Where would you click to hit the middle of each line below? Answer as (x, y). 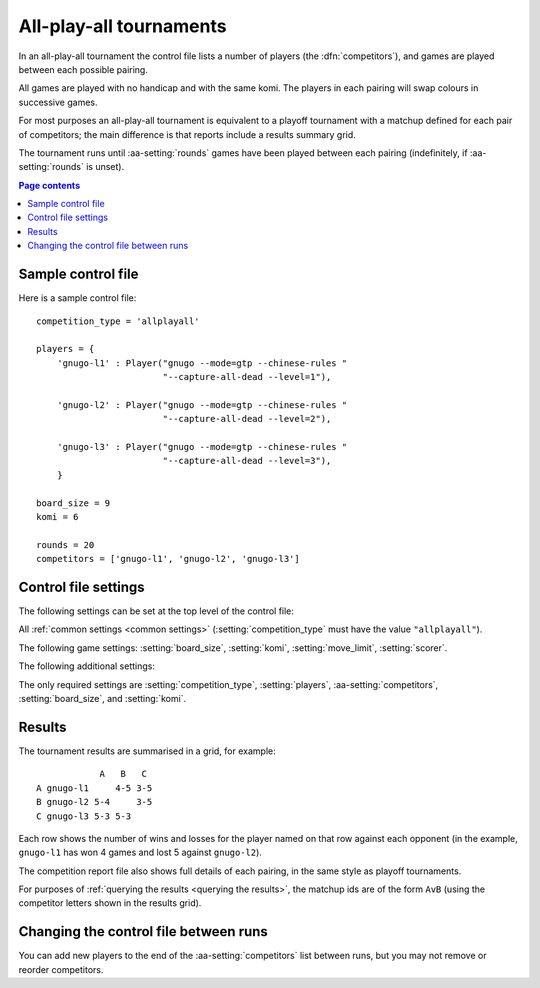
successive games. (58, 102)
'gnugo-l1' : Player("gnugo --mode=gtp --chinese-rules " (202, 363)
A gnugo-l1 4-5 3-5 (94, 788)
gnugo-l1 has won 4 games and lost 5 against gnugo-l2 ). (140, 852)
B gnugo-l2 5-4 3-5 (94, 802)
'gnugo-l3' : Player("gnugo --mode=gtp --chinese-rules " (202, 447)
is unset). (105, 167)
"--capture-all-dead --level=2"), (247, 419)
